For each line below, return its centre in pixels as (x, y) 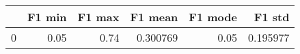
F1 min (47, 17)
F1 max (98, 17)
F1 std (272, 17)
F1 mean (154, 17)
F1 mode (213, 17)
